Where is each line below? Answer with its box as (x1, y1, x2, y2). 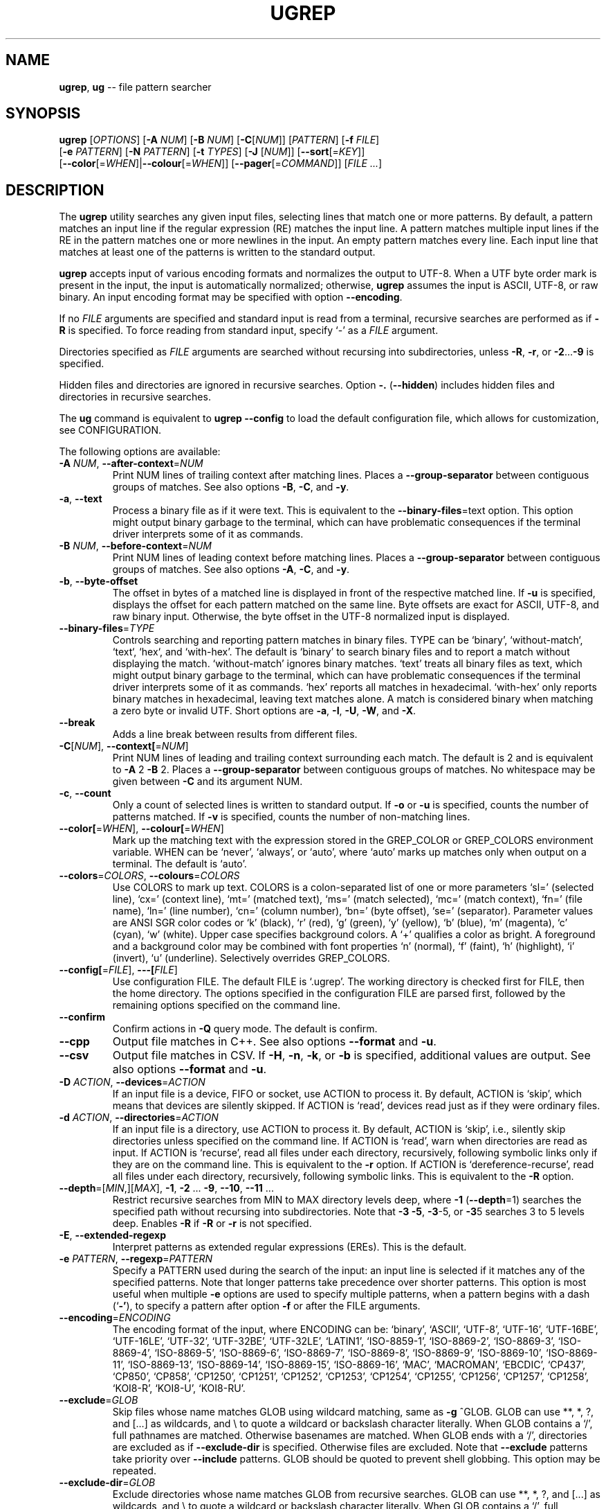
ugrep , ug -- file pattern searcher (59, 80, 212, 93)
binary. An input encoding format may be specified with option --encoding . (59, 291, 403, 303)
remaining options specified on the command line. (112, 999, 341, 1012)
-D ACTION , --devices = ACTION (59, 1076, 205, 1088)
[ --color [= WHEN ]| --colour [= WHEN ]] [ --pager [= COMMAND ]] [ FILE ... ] (59, 157, 383, 170)
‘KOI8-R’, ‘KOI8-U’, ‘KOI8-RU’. (112, 1382, 246, 1395)
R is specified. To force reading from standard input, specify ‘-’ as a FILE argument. (59, 324, 439, 337)
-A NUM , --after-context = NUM (59, 457, 203, 470)
